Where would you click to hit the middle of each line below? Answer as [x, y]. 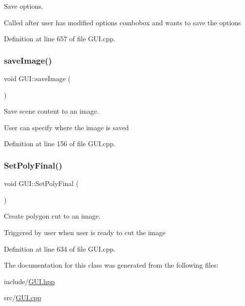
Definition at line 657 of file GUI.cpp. [60, 39]
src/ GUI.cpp [23, 297]
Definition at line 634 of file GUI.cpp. [60, 248]
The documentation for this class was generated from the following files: [111, 265]
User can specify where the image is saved [66, 127]
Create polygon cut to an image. [52, 216]
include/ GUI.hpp [29, 281]
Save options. [24, 6]
